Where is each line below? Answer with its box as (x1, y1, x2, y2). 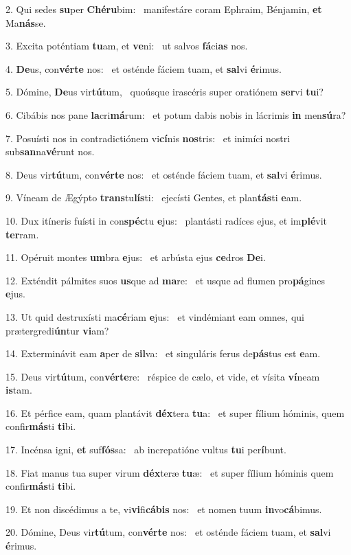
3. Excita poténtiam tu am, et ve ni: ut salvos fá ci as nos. (5, 38, 248, 53)
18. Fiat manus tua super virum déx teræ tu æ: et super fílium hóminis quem (5, 465, 334, 479)
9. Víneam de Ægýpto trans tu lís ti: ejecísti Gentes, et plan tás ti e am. (5, 190, 302, 205)
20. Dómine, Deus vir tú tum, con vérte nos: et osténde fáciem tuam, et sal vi (5, 525, 331, 539)
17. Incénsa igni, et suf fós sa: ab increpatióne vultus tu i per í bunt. (5, 442, 286, 457)
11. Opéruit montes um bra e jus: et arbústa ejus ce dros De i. (5, 250, 266, 264)
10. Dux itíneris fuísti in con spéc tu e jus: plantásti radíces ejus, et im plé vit (5, 213, 328, 227)
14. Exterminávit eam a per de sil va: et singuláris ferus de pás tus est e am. (5, 346, 321, 361)
